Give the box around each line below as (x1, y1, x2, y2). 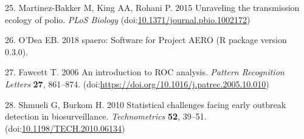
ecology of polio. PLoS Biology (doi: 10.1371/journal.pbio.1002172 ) (5, 13, 250, 25)
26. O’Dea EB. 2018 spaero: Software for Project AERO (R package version (5, 33, 287, 46)
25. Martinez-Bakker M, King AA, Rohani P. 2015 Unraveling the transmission (5, 1, 300, 13)
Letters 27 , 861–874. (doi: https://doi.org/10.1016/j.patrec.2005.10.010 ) (5, 77, 269, 90)
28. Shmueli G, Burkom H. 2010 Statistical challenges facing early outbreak (5, 98, 286, 110)
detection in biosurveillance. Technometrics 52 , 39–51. (5, 110, 207, 123)
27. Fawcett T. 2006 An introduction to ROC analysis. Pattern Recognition (5, 66, 285, 78)
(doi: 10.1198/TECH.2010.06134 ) (5, 121, 125, 134)
